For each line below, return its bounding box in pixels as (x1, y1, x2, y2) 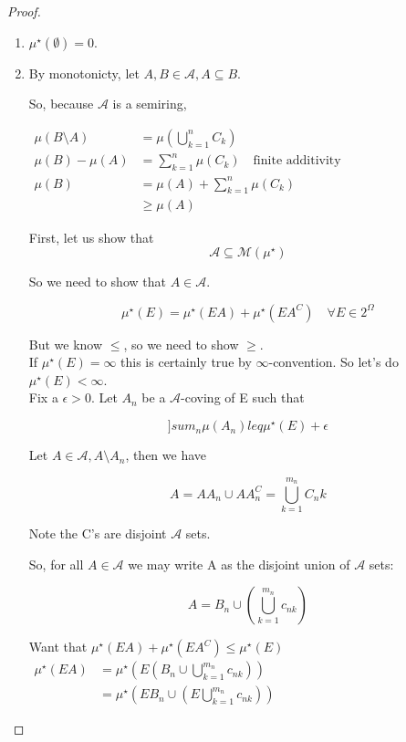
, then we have (125, 445, 207, 465)
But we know (28, 334, 103, 353)
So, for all (28, 554, 84, 573)
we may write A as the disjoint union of (128, 554, 350, 573)
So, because (28, 94, 94, 113)
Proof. (7, 2, 41, 20)
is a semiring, (112, 94, 187, 113)
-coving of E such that (181, 388, 305, 407)
